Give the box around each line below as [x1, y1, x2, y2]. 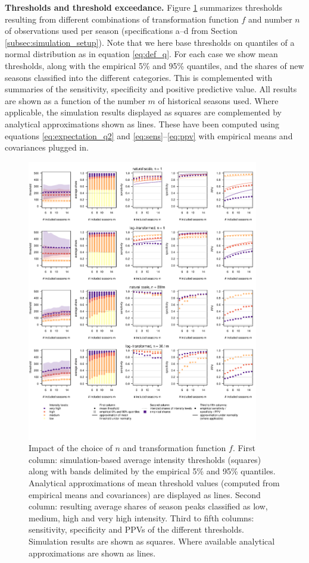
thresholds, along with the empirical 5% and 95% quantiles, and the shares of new [5, 59, 304, 71]
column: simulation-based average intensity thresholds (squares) [29, 453, 261, 465]
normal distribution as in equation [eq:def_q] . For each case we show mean [5, 48, 278, 60]
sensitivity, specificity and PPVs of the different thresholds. [29, 523, 244, 536]
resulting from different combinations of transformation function [5, 12, 239, 25]
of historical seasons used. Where [158, 94, 279, 107]
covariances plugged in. [5, 141, 89, 154]
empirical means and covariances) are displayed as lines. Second [29, 488, 261, 501]
